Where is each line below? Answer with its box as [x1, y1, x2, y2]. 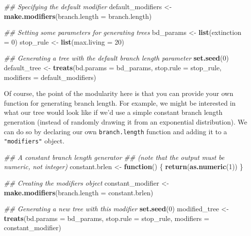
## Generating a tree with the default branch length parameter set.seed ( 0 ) [4, 53, 229, 63]
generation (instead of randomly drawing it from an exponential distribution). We [4, 116, 247, 126]
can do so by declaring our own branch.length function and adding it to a [4, 126, 227, 136]
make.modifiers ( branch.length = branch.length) [4, 11, 152, 21]
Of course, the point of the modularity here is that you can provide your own [4, 88, 234, 98]
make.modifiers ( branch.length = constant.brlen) [4, 187, 153, 197]
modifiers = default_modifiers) [4, 72, 97, 82]
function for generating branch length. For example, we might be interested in [4, 97, 236, 108]
